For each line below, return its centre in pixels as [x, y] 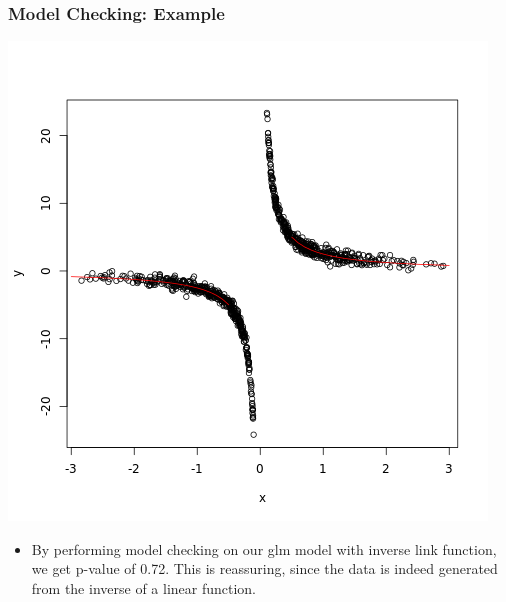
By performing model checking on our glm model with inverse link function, [264, 548]
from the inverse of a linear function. [144, 588]
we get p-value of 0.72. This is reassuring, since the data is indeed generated [264, 568]
